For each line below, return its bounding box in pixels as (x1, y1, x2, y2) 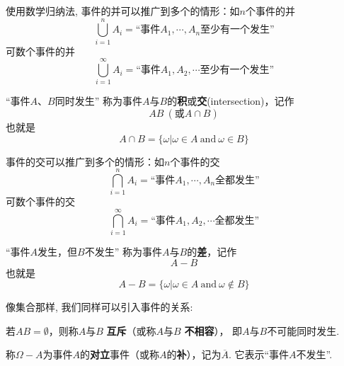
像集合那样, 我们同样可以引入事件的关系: (6, 299, 193, 314)
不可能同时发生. (267, 323, 340, 338)
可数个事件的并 (6, 43, 75, 58)
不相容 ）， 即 (184, 323, 243, 338)
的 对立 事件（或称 (79, 347, 159, 362)
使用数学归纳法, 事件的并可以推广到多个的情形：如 (6, 4, 240, 18)
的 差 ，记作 (187, 244, 237, 259)
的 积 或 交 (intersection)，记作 (167, 93, 294, 108)
